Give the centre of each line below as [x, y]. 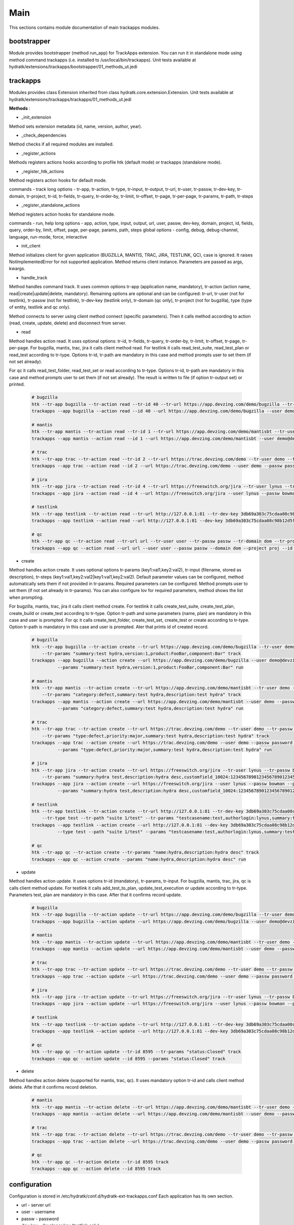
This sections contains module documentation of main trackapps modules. [85, 27]
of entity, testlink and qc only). [40, 307]
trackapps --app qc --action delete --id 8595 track [96, 1169]
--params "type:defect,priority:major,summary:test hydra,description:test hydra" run [164, 749]
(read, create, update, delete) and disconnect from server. [68, 323]
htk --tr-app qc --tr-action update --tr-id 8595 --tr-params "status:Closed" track [136, 1052]
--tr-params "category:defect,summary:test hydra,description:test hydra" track [141, 695]
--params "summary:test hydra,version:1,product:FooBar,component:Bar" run [150, 667]
